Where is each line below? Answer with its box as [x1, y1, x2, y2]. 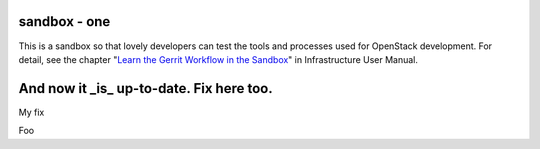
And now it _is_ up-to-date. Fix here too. [18, 80, 274, 97]
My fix [18, 106, 45, 118]
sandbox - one [18, 13, 111, 30]
